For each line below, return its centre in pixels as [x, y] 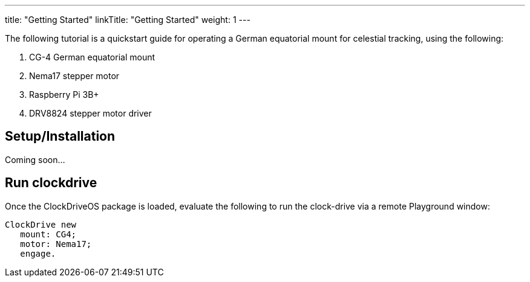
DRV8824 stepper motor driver [90, 113]
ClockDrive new [41, 224]
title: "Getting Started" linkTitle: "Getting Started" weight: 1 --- [128, 20]
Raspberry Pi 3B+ [64, 95]
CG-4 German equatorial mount [92, 57]
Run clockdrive [51, 183]
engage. [38, 253]
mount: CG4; [48, 234]
